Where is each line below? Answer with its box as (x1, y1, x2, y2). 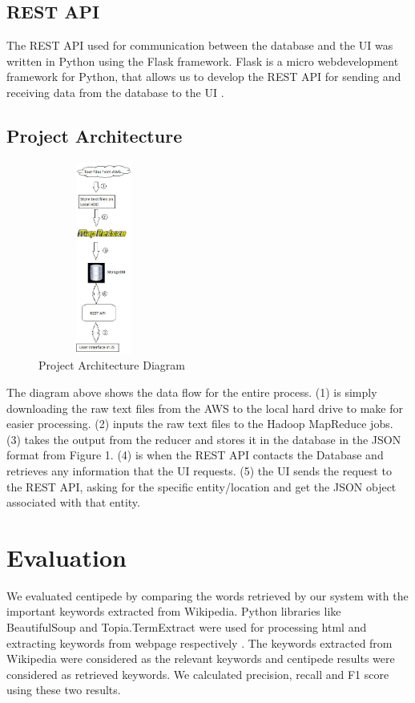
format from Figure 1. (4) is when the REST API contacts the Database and (6, 446, 384, 463)
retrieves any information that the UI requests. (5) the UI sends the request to (6, 462, 392, 479)
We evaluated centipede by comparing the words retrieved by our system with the (6, 587, 409, 604)
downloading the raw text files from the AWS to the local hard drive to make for (6, 399, 403, 416)
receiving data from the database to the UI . (6, 83, 224, 100)
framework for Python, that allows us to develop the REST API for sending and (6, 68, 401, 85)
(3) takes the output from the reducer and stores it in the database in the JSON (6, 430, 401, 447)
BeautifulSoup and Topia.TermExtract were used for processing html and (6, 619, 367, 636)
